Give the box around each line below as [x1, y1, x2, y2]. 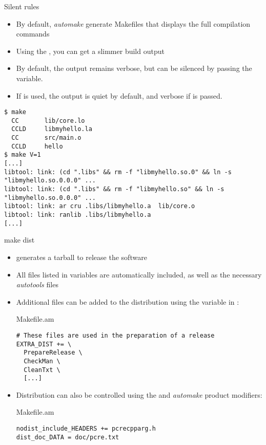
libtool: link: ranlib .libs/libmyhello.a [4, 211, 151, 219]
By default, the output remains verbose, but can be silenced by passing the [16, 63, 252, 73]
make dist [4, 234, 35, 245]
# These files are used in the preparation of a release [16, 331, 215, 339]
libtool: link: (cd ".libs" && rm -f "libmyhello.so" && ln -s [4, 186, 224, 193]
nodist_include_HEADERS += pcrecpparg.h [16, 425, 156, 433]
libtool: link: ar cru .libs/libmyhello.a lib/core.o [4, 202, 195, 210]
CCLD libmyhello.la [11, 125, 92, 133]
